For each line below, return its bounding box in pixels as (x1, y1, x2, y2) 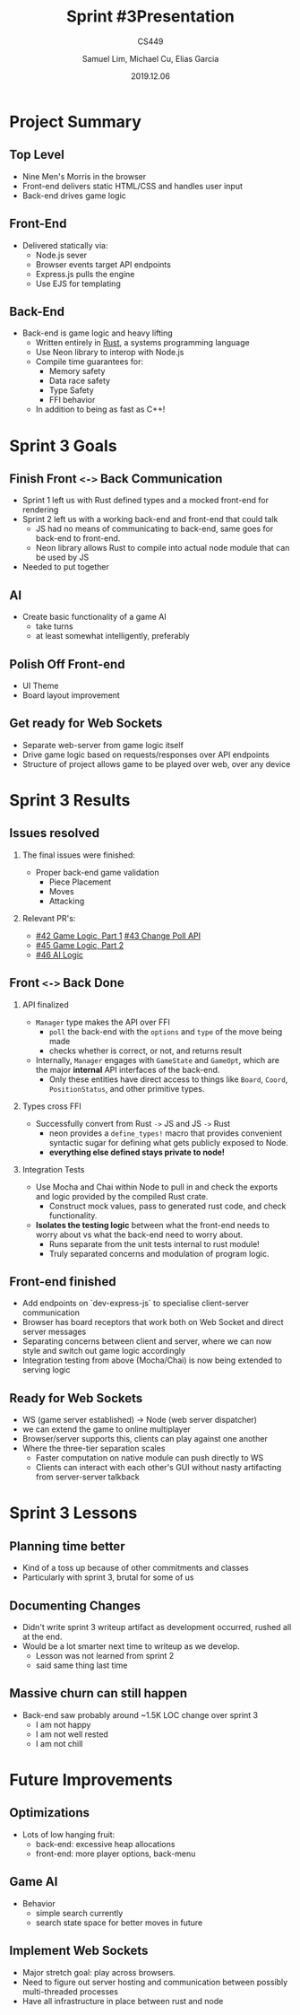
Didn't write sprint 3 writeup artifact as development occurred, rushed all (21, 1622, 292, 1633)
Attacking (48, 895, 85, 906)
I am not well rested (35, 1729, 109, 1740)
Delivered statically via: (21, 240, 108, 250)
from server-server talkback (35, 1471, 141, 1482)
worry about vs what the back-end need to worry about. (35, 1229, 244, 1240)
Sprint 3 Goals (9, 435, 118, 456)
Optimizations (9, 1805, 90, 1820)
